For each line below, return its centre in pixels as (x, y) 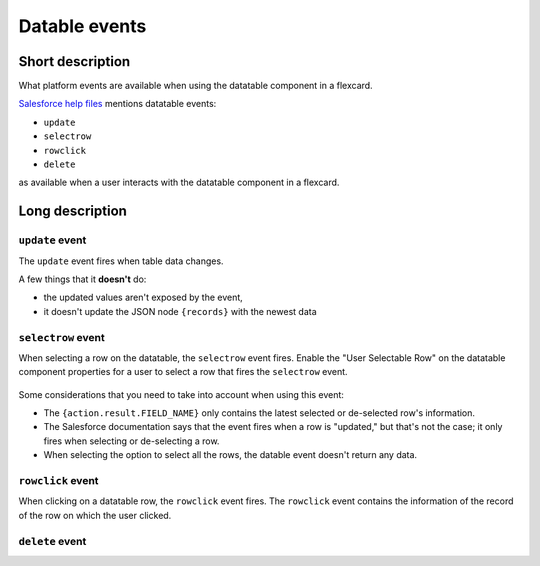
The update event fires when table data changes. (121, 261)
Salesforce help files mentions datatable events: (117, 104)
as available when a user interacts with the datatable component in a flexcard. (179, 182)
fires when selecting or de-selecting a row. (131, 441)
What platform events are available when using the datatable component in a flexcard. (196, 86)
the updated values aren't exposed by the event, (143, 297)
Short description (74, 61)
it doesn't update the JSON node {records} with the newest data (180, 311)
